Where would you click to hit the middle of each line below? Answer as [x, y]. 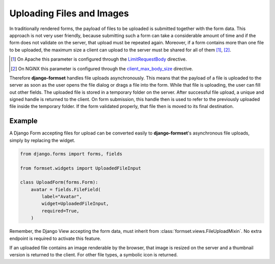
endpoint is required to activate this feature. [55, 238]
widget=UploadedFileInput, [75, 204]
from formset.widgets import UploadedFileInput [80, 168]
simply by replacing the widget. [42, 140]
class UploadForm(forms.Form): [59, 182]
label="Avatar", [62, 197]
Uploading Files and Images [69, 13]
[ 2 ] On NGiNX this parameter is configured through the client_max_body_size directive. [102, 68]
